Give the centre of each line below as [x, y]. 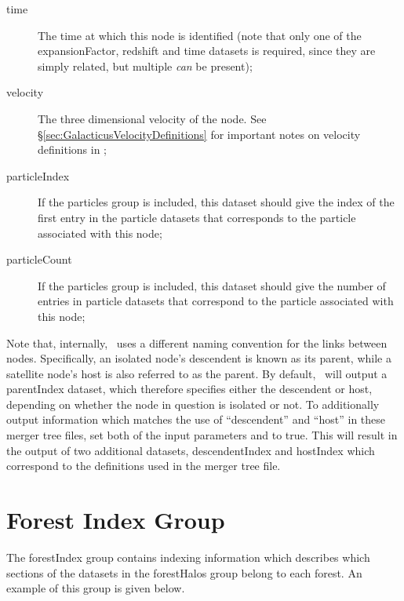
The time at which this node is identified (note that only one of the [200, 35]
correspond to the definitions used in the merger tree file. [144, 466]
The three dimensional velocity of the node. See [152, 118]
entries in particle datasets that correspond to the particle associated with [216, 301]
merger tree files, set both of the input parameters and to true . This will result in [202, 435]
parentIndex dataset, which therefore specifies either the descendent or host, [189, 389]
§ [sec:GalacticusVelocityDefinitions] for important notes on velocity [199, 134]
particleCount [39, 259]
